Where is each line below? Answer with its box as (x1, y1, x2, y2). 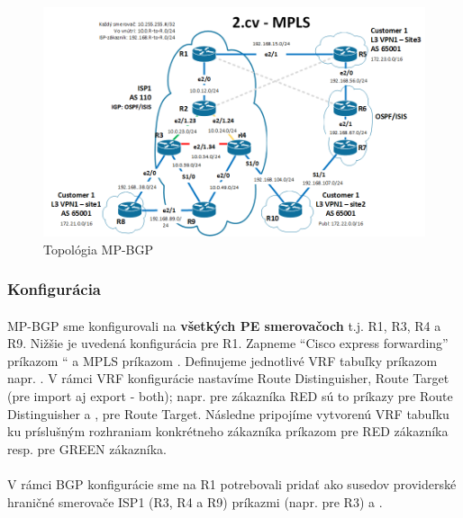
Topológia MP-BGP (43, 239, 154, 258)
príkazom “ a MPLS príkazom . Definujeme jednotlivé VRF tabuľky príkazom (7, 351, 438, 370)
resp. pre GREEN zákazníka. (7, 439, 168, 458)
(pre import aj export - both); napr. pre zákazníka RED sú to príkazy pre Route (7, 386, 453, 405)
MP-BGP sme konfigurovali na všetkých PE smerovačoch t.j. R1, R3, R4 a (7, 316, 441, 335)
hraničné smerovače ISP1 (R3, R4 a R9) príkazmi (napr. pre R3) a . (7, 492, 383, 511)
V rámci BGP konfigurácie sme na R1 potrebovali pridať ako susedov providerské (7, 474, 457, 493)
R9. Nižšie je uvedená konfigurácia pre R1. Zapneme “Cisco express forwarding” (7, 334, 449, 353)
